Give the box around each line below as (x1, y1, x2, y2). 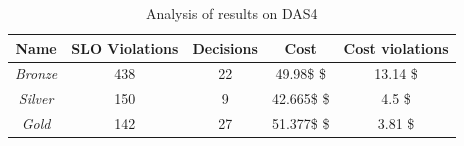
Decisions (192, 37, 258, 58)
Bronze (15, 63, 58, 84)
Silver (18, 88, 54, 109)
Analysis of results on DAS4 (145, 3, 318, 23)
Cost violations (343, 37, 449, 58)
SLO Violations (71, 37, 179, 58)
